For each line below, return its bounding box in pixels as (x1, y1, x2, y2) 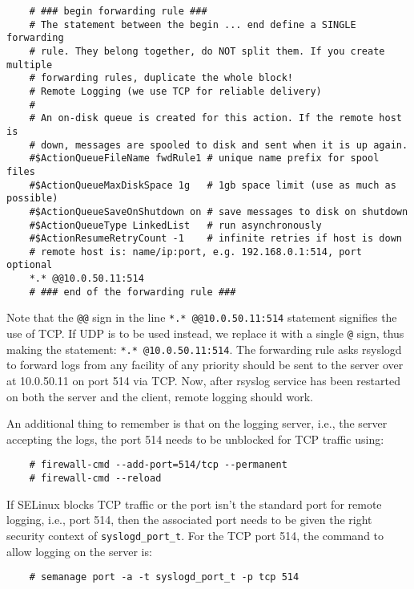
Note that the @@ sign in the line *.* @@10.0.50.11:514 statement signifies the (6, 309, 397, 326)
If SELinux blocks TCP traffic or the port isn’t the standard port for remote (6, 495, 382, 512)
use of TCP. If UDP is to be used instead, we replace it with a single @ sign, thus (6, 325, 404, 342)
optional (6, 259, 53, 271)
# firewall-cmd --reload (29, 473, 162, 485)
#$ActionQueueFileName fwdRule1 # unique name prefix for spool (29, 152, 380, 165)
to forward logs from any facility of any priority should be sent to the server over (6, 356, 404, 373)
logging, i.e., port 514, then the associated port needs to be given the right (6, 511, 372, 528)
